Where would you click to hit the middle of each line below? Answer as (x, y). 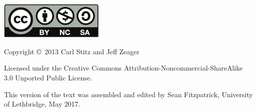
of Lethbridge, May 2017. (42, 104)
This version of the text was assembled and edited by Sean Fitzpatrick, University (128, 94)
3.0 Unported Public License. (48, 78)
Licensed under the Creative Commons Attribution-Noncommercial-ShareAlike (123, 68)
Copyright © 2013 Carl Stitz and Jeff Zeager (72, 51)
